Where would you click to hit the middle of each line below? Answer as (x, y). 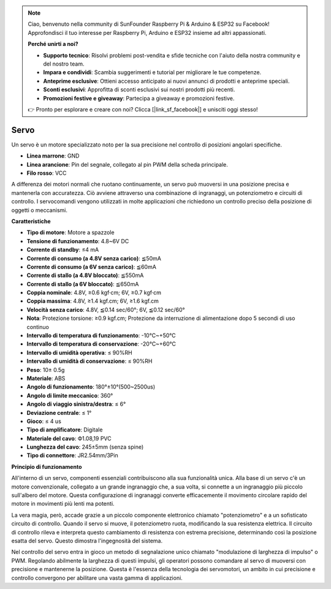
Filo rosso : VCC (47, 173)
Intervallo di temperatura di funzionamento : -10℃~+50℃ (101, 336)
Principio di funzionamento (47, 466)
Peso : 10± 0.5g (46, 370)
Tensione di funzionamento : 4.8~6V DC (78, 241)
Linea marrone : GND (53, 156)
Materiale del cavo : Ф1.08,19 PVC (69, 438)
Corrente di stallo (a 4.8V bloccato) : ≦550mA (85, 275)
